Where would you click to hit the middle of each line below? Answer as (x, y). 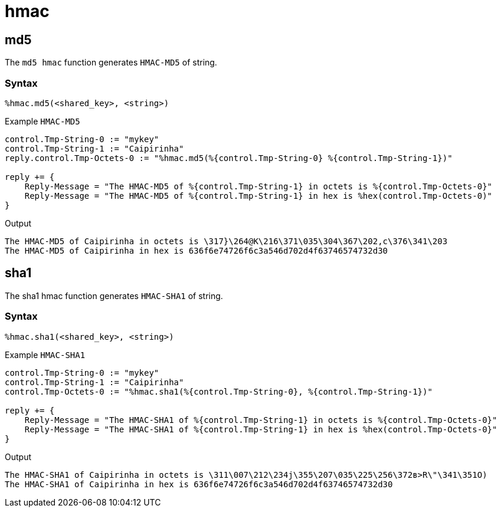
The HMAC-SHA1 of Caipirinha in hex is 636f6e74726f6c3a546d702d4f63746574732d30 (199, 484)
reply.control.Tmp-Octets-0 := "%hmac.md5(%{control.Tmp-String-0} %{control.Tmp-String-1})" (229, 158)
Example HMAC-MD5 (42, 121)
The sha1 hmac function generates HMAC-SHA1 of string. (114, 296)
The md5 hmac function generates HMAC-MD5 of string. (111, 63)
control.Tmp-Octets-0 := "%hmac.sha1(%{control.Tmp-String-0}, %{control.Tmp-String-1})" (219, 391)
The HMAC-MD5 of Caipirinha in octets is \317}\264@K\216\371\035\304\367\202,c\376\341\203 (226, 241)
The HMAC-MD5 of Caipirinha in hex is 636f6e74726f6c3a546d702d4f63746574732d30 (197, 250)
